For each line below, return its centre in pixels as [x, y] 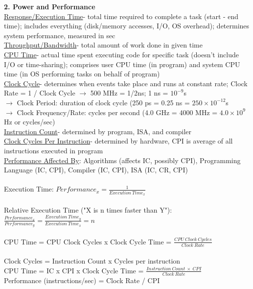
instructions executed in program [54, 150]
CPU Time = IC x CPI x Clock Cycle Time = [74, 270]
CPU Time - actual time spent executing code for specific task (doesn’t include [122, 54]
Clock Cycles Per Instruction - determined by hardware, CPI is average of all [118, 141]
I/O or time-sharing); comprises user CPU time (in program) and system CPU [122, 64]
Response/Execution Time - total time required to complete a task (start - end [121, 16]
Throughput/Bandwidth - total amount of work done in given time [103, 45]
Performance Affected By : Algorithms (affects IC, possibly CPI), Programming [122, 160]
